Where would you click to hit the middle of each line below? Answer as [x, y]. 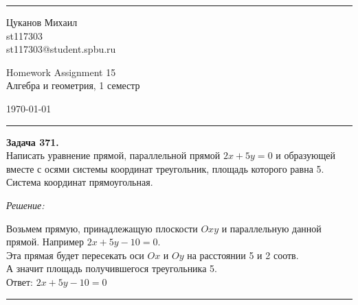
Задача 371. [33, 142]
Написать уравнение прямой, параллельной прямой [113, 155]
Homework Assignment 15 [61, 72]
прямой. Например [45, 242]
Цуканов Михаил [42, 22]
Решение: [25, 205]
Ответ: [20, 281]
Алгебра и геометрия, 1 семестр [73, 85]
